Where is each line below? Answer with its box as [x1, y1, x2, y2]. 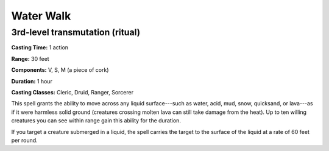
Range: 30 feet [11, 55, 49, 62]
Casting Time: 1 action [11, 44, 69, 51]
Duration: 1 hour [11, 77, 53, 85]
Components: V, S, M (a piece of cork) [11, 66, 109, 74]
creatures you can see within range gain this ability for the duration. [11, 117, 181, 124]
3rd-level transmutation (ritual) [11, 27, 140, 38]
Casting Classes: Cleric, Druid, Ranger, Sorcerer [11, 88, 134, 96]
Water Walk [11, 9, 71, 23]
